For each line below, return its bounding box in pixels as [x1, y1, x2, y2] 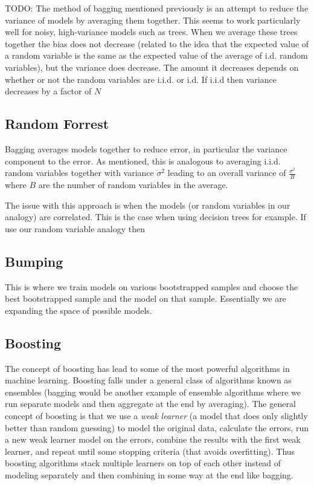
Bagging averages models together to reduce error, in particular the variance [5, 142, 287, 155]
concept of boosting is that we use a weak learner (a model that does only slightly [5, 409, 308, 422]
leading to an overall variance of [167, 166, 286, 179]
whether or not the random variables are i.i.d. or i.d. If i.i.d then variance [5, 73, 277, 85]
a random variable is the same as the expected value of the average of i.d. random [5, 49, 308, 62]
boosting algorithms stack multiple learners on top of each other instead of [5, 457, 281, 469]
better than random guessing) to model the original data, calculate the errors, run [5, 421, 309, 434]
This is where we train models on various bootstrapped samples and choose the [5, 280, 298, 293]
